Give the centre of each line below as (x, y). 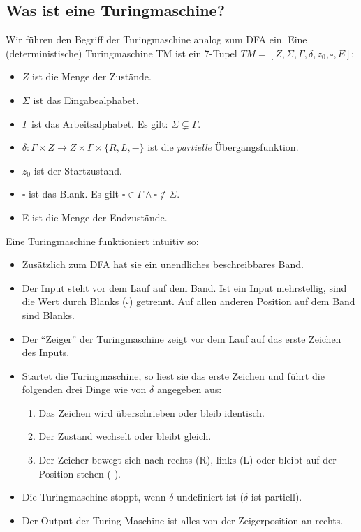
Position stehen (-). (80, 473)
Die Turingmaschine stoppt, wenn (94, 497)
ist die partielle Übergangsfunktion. (223, 147)
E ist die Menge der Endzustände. (95, 217)
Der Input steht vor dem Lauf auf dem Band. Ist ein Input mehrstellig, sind (184, 287)
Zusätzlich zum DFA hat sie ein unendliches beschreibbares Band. (163, 264)
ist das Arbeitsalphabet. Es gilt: (100, 123)
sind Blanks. (48, 315)
